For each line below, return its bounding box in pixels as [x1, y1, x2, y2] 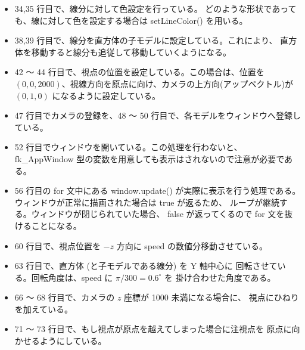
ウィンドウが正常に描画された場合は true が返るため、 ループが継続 [14, 196, 279, 208]
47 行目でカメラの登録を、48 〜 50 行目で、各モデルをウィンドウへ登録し [14, 109, 301, 122]
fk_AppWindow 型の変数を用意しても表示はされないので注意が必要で [14, 152, 285, 165]
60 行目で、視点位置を [14, 239, 101, 252]
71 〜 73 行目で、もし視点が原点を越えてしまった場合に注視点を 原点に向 [14, 323, 300, 335]
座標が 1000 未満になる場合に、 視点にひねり [124, 291, 299, 303]
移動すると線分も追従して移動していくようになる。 [31, 45, 231, 58]
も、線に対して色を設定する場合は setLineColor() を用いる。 [14, 14, 248, 26]
